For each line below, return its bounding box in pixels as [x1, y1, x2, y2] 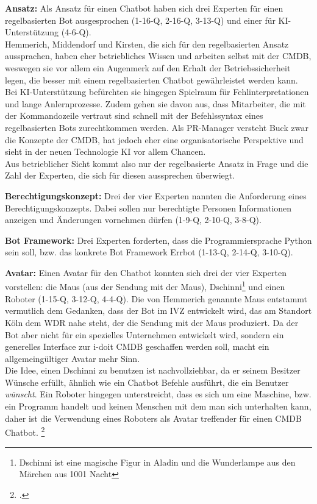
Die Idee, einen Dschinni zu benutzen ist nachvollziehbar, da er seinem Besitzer [5, 364, 301, 377]
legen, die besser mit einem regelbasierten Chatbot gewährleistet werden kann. [5, 73, 298, 86]
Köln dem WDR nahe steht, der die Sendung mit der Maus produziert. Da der [5, 316, 299, 328]
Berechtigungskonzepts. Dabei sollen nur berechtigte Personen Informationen [5, 201, 292, 214]
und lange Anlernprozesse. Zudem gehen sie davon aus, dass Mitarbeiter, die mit [5, 97, 306, 110]
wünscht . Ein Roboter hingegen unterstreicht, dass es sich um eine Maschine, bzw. [5, 388, 312, 400]
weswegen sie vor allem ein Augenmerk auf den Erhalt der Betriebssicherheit [5, 61, 291, 74]
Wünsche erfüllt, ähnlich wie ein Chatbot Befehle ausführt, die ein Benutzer [5, 375, 289, 388]
